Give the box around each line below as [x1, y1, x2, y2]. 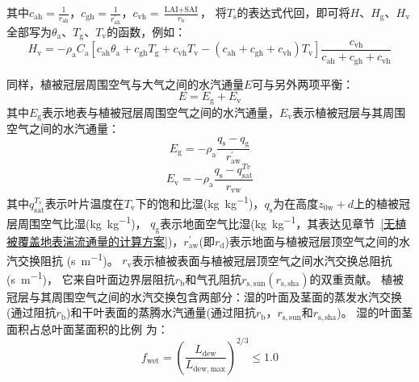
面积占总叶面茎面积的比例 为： [6, 320, 169, 337]
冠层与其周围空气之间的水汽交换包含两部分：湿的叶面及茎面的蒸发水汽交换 [6, 288, 402, 305]
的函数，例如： [107, 23, 186, 39]
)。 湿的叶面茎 [337, 304, 413, 321]
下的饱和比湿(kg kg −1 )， [135, 193, 265, 211]
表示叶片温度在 [44, 194, 124, 211]
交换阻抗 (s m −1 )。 [17, 249, 119, 268]
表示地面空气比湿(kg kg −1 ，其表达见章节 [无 [160, 212, 396, 231]
